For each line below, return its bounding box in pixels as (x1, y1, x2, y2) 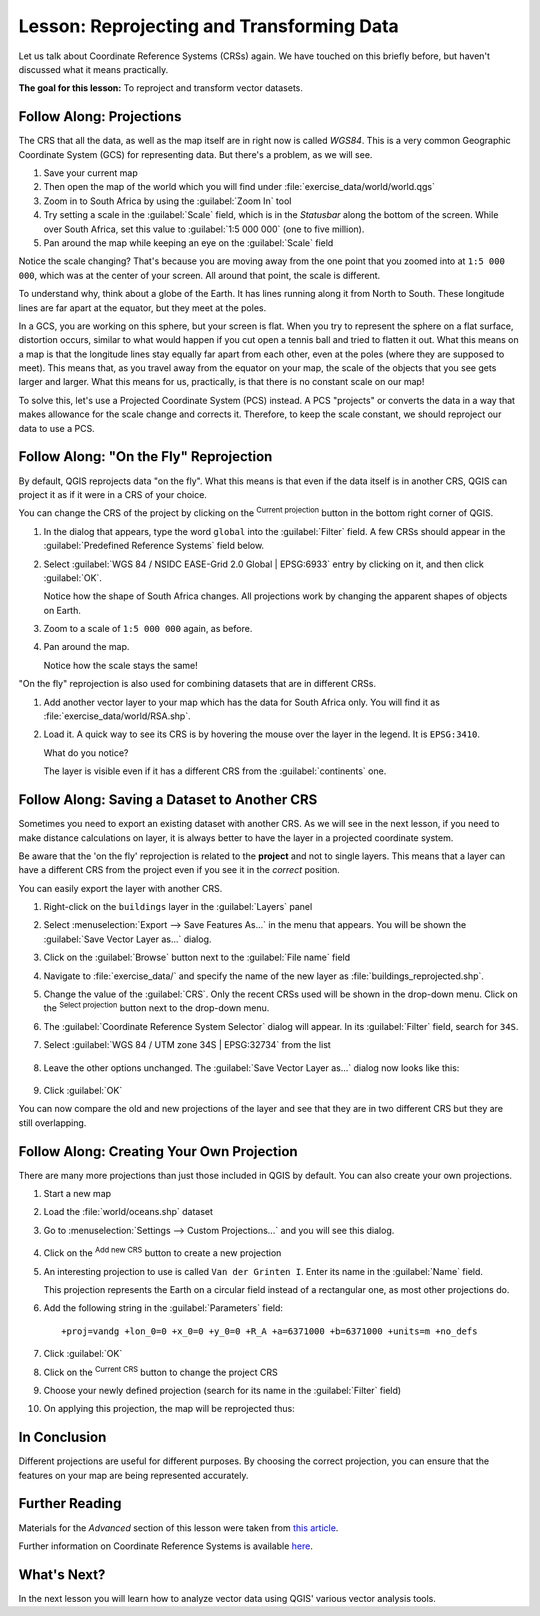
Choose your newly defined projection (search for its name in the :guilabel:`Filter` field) (43, 1384, 402, 1396)
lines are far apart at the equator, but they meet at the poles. (18, 301, 267, 314)
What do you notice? (43, 746, 129, 759)
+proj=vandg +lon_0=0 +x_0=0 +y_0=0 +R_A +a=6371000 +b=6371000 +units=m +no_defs (61, 1325, 478, 1337)
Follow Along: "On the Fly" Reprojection (18, 448, 273, 465)
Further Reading (18, 1495, 122, 1512)
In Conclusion (18, 1429, 107, 1446)
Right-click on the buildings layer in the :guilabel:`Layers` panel (43, 901, 313, 913)
